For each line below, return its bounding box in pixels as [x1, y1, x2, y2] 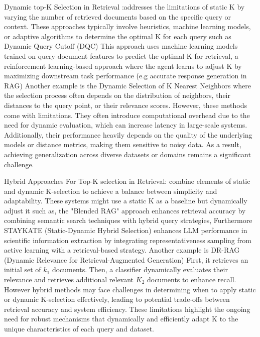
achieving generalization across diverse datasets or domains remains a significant [4, 149, 251, 159]
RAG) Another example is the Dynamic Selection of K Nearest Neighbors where [4, 80, 251, 90]
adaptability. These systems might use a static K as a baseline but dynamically [4, 195, 247, 206]
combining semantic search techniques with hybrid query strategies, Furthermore [4, 215, 252, 226]
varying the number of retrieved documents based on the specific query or [4, 11, 231, 22]
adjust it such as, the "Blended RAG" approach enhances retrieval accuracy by [4, 205, 246, 215]
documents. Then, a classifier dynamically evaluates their [52, 264, 228, 275]
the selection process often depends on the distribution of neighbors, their [4, 90, 230, 100]
